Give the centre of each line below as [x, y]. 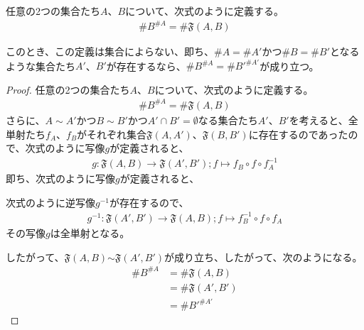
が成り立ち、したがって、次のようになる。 [263, 257]
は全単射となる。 [90, 232]
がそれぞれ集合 [112, 134]
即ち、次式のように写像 [60, 178]
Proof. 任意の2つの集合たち [68, 89]
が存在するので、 [149, 202]
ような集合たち [41, 66]
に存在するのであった [298, 134]
